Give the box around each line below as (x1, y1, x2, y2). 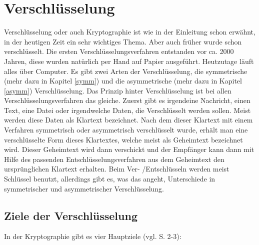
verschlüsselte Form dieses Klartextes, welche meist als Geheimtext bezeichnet (4, 134, 243, 144)
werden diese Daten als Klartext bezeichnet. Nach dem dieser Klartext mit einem (4, 114, 253, 125)
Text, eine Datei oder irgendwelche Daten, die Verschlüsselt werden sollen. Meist (4, 104, 251, 115)
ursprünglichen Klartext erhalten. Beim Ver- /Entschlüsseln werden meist (4, 163, 229, 174)
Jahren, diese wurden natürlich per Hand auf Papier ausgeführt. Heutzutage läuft (4, 55, 254, 66)
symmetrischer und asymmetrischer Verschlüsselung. (4, 183, 164, 193)
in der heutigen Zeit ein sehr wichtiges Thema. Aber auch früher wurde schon (4, 36, 242, 46)
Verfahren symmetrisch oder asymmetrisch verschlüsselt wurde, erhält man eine (4, 124, 248, 135)
